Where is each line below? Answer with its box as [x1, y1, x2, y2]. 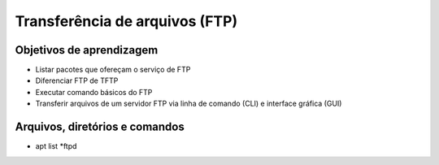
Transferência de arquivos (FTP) [15, 12, 238, 30]
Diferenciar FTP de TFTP [35, 76, 119, 85]
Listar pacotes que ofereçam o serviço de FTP [35, 65, 191, 75]
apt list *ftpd [35, 141, 77, 151]
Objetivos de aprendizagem [15, 43, 159, 57]
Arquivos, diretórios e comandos [15, 120, 185, 134]
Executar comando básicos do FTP [35, 87, 153, 97]
